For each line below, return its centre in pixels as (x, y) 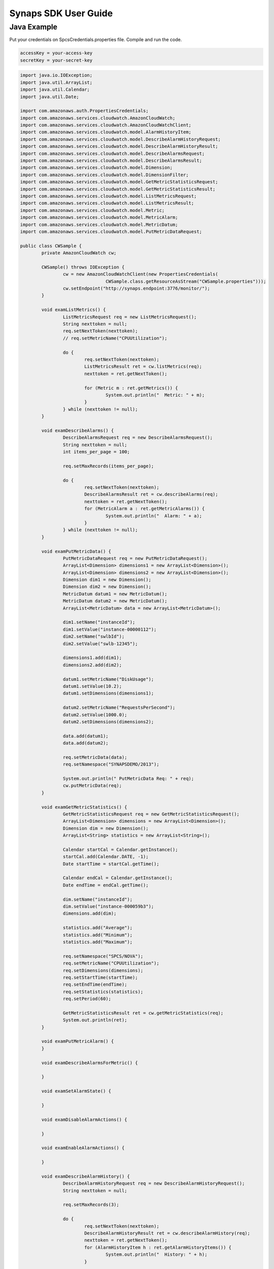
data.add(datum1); (85, 736)
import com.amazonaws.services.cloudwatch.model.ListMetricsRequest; (108, 196)
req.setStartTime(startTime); (100, 977)
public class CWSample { (51, 246)
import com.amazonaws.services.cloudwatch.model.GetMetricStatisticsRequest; (119, 182)
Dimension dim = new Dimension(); (106, 828)
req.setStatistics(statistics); (103, 992)
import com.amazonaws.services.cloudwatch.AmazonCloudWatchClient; (106, 125)
